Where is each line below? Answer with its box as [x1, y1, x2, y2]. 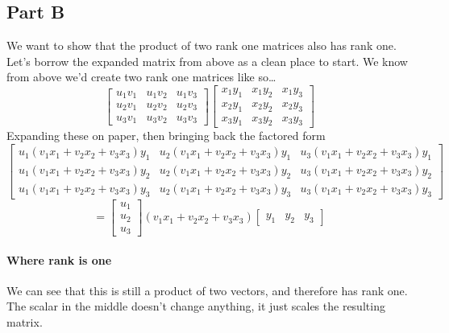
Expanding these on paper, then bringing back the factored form [6, 127, 326, 144]
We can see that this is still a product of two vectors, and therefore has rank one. [6, 282, 408, 298]
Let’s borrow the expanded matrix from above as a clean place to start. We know [6, 52, 408, 69]
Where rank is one [6, 251, 112, 268]
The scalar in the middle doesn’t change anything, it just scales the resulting [6, 298, 385, 314]
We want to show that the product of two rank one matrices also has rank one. [6, 37, 397, 54]
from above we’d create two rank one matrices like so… [6, 68, 276, 85]
